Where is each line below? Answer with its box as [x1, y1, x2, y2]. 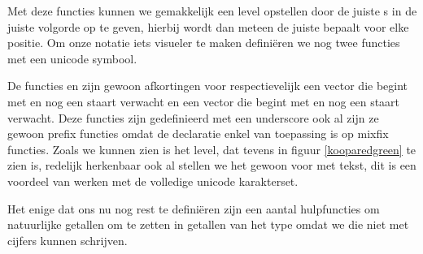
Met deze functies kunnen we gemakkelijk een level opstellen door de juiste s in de [7, 2, 417, 19]
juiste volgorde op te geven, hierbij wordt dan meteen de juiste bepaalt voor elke [7, 18, 409, 35]
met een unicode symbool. [7, 50, 137, 67]
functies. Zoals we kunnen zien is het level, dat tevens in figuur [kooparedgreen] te [7, 140, 416, 157]
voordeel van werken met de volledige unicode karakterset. [7, 172, 299, 189]
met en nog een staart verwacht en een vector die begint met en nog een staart [7, 93, 400, 110]
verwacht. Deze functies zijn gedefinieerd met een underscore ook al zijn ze [7, 109, 379, 126]
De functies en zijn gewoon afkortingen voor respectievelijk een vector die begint [7, 77, 408, 94]
